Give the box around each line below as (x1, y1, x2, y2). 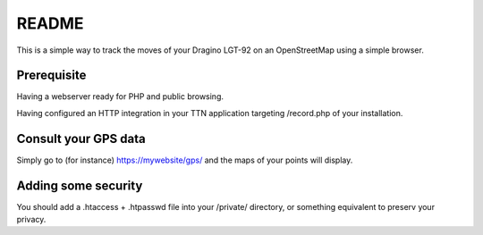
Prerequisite (16, 68, 87, 83)
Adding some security (16, 178, 143, 193)
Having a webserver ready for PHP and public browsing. (16, 91, 224, 102)
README (16, 13, 84, 33)
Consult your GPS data (16, 130, 147, 147)
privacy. (16, 214, 47, 225)
